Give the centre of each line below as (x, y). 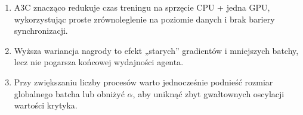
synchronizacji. (41, 31)
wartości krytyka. (46, 105)
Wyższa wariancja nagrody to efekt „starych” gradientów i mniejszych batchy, (156, 50)
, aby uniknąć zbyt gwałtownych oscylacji (208, 93)
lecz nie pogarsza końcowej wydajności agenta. (99, 62)
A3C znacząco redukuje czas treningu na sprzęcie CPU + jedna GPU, (142, 7)
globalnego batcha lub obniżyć (69, 93)
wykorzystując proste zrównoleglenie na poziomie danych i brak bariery (144, 19)
